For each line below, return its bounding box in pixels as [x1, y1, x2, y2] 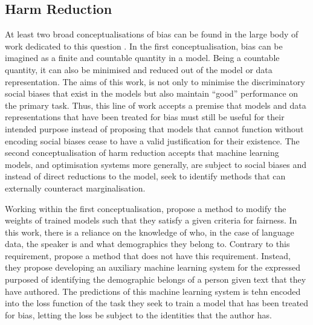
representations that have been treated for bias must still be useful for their [5, 111, 285, 123]
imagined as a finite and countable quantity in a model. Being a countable [5, 51, 280, 64]
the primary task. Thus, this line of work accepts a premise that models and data [5, 98, 306, 111]
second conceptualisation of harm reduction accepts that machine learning [5, 146, 279, 159]
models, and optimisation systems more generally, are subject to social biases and [5, 158, 306, 170]
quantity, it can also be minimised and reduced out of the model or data [5, 63, 273, 76]
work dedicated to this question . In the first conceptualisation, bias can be [5, 39, 283, 52]
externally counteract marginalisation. [5, 181, 146, 194]
